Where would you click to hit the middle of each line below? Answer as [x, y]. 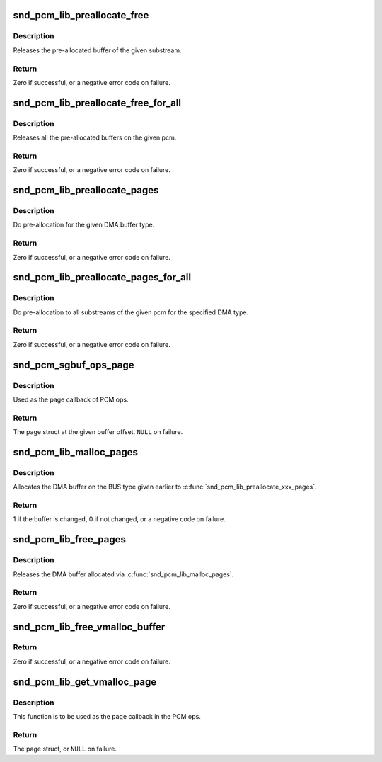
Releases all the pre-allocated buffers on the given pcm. [95, 137]
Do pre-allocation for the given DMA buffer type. [84, 225]
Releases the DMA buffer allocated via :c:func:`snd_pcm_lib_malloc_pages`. [123, 574]
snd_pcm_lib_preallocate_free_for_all [97, 103]
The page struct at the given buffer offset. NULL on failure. [98, 432]
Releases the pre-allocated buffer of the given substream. [97, 50]
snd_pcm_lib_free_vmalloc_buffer [89, 627]
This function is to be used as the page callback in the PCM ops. [107, 716]
